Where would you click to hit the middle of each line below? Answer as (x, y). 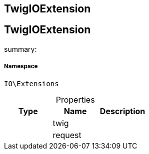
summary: (20, 49)
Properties (75, 99)
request (67, 135)
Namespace (21, 67)
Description (122, 111)
